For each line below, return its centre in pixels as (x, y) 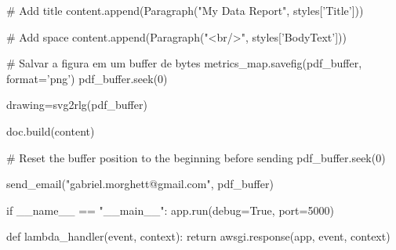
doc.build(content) (51, 130)
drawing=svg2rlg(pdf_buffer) (77, 105)
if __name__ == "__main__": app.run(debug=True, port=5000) (170, 210)
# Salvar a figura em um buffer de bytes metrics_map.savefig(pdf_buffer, (184, 63)
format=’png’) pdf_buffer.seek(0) (87, 78)
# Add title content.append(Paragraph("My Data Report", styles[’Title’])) (185, 10)
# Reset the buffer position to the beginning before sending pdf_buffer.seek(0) (196, 157)
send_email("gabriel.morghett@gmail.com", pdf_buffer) (140, 184)
